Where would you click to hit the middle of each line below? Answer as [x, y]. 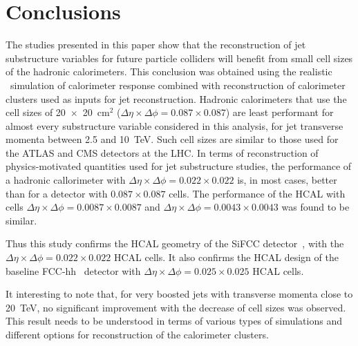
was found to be [315, 207]
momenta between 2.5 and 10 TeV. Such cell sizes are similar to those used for [172, 139]
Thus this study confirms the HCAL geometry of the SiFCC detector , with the [175, 243]
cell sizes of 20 [36, 112]
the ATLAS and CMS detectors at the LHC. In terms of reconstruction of [162, 152]
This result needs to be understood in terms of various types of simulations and [174, 321]
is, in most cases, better [287, 180]
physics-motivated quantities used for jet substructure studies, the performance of [179, 166]
